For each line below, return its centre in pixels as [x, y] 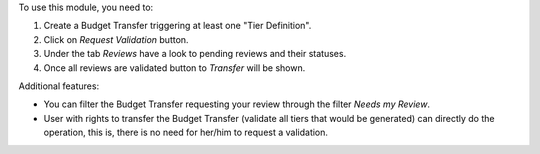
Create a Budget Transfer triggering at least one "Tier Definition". [177, 26]
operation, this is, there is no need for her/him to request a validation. [186, 132]
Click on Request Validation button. [116, 39]
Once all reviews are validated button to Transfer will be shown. [174, 67]
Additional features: [59, 86]
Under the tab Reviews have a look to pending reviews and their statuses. [195, 54]
